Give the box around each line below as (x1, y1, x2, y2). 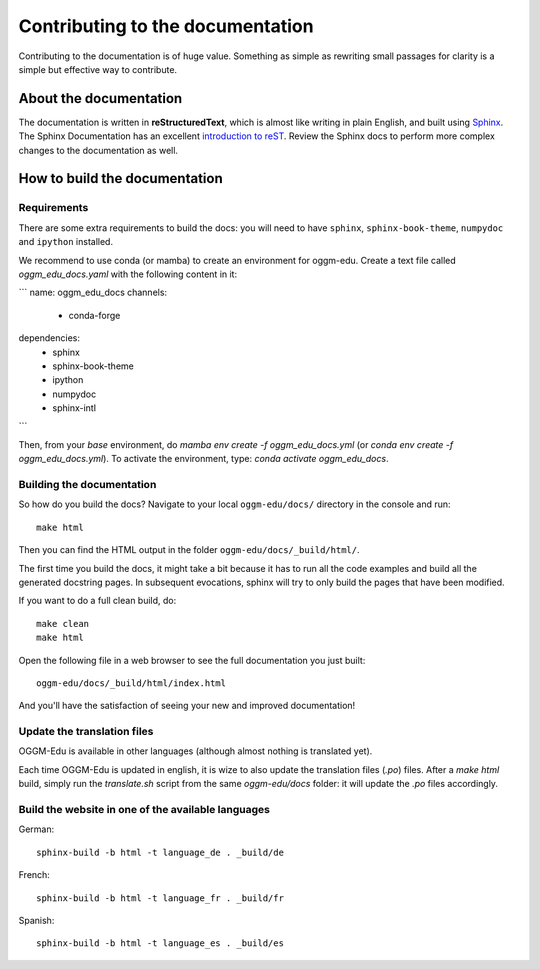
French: (18, 869, 50, 881)
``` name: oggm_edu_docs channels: (18, 286, 168, 299)
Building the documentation (18, 478, 157, 492)
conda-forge (68, 309, 121, 321)
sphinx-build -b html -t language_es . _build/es (36, 938, 285, 949)
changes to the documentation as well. (18, 144, 179, 156)
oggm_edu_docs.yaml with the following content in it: (18, 268, 238, 280)
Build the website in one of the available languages (18, 802, 270, 816)
